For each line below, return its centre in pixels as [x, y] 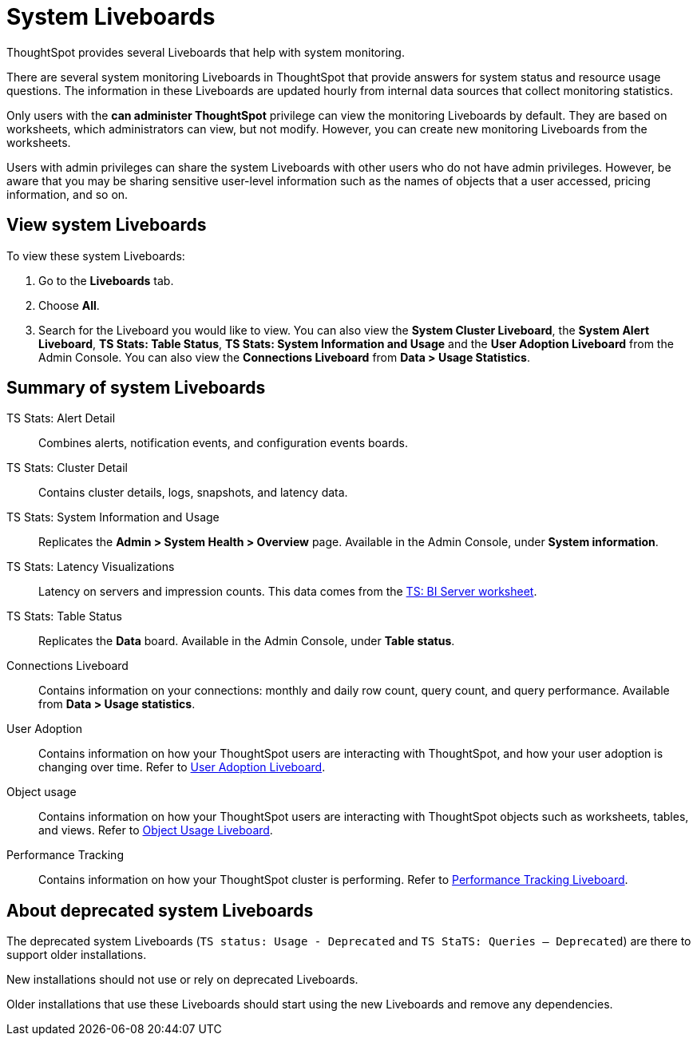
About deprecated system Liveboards [160, 910]
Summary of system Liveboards [136, 388]
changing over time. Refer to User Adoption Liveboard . [182, 767]
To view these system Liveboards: [96, 256]
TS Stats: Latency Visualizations [91, 567]
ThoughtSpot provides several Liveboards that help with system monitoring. [206, 52]
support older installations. [77, 955]
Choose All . [69, 305]
